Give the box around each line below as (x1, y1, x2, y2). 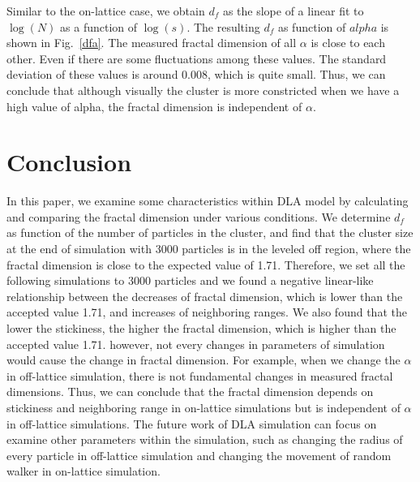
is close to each (311, 34, 385, 51)
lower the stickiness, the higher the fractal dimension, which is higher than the (6, 320, 396, 337)
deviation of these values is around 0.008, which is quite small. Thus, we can (6, 66, 386, 83)
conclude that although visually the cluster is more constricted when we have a (6, 81, 400, 98)
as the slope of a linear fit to (222, 2, 364, 19)
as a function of (60, 18, 138, 35)
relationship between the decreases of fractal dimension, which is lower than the (6, 287, 403, 304)
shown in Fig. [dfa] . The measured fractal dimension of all (6, 34, 297, 51)
